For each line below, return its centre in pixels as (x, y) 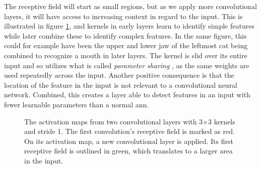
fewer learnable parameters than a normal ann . (77, 104)
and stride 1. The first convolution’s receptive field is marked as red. (129, 131)
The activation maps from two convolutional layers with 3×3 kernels (130, 121)
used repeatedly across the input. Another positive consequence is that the (119, 75)
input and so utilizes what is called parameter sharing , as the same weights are (127, 65)
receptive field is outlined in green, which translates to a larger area (128, 151)
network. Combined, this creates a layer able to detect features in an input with (127, 95)
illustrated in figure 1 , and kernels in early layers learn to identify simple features (129, 26)
